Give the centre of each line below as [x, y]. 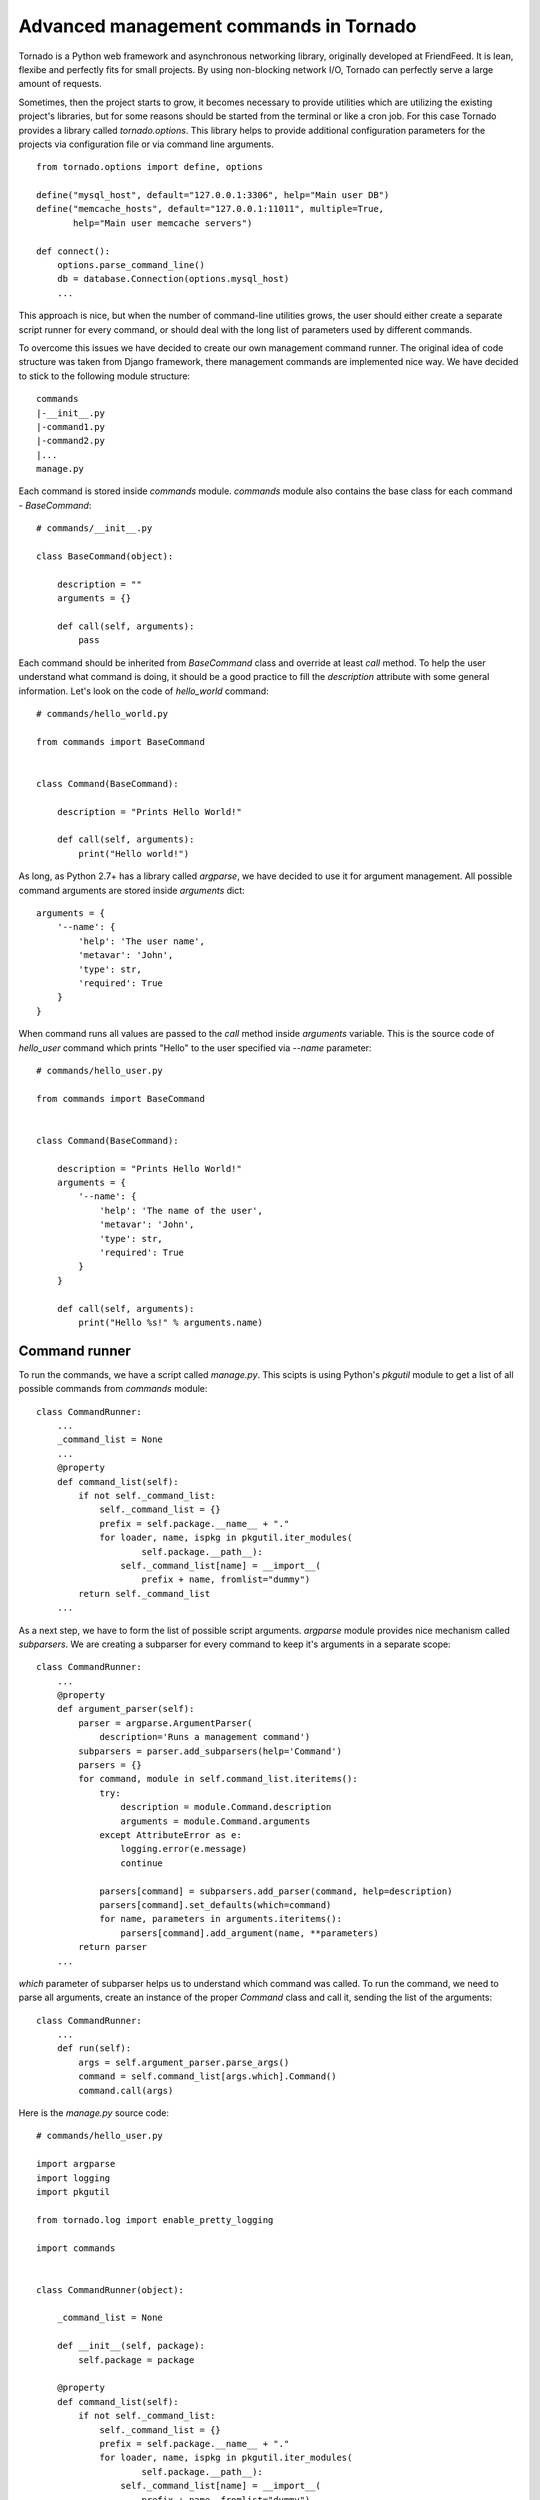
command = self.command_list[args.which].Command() [207, 2076]
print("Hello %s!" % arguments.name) [171, 1322]
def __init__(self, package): [130, 2346]
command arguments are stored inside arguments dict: [131, 890]
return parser [113, 1947]
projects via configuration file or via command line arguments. [146, 144]
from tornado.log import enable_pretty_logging [155, 2219]
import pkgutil [73, 2191]
